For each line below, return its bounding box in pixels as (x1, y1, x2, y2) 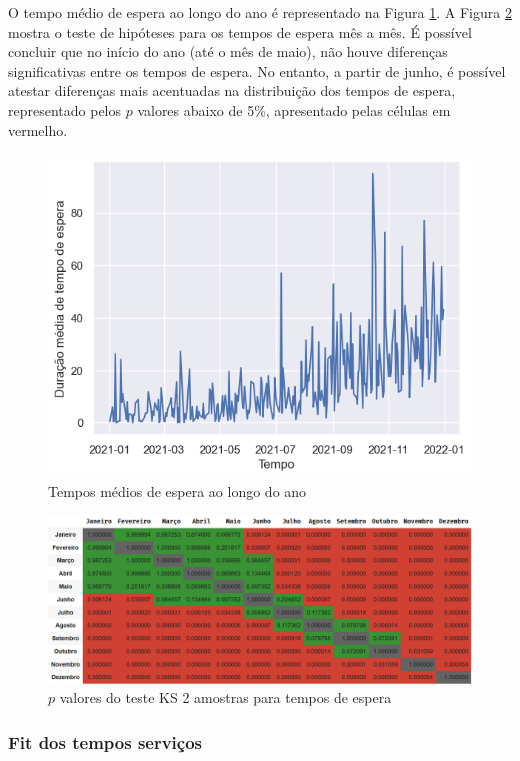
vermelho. (8, 119, 68, 140)
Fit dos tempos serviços (8, 729, 203, 754)
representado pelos (8, 99, 122, 120)
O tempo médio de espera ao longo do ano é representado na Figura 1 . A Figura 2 (8, 2, 512, 22)
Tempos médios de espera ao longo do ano (48, 481, 307, 502)
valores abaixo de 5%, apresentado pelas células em (137, 99, 451, 120)
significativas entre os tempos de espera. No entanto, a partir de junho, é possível (8, 60, 506, 81)
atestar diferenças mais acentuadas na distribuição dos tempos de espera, (8, 80, 456, 101)
